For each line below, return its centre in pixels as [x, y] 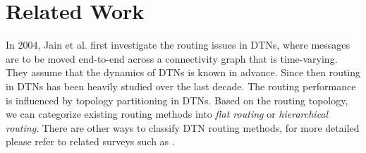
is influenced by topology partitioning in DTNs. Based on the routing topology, [177, 100]
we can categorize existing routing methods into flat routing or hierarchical [167, 114]
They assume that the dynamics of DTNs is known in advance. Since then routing [183, 72]
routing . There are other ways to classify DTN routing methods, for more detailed [183, 127]
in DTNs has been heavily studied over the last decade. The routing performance [181, 86]
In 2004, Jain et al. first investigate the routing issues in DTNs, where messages [178, 45]
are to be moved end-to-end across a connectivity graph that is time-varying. [172, 58]
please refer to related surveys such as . [90, 141]
